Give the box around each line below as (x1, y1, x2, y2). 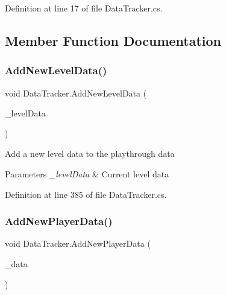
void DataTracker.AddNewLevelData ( (5, 86, 147, 99)
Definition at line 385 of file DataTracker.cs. (5, 188, 167, 200)
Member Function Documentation (5, 31, 222, 49)
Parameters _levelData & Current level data (5, 167, 169, 180)
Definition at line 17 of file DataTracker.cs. (5, 2, 163, 14)
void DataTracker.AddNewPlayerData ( (5, 237, 151, 250)
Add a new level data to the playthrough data (5, 147, 175, 160)
